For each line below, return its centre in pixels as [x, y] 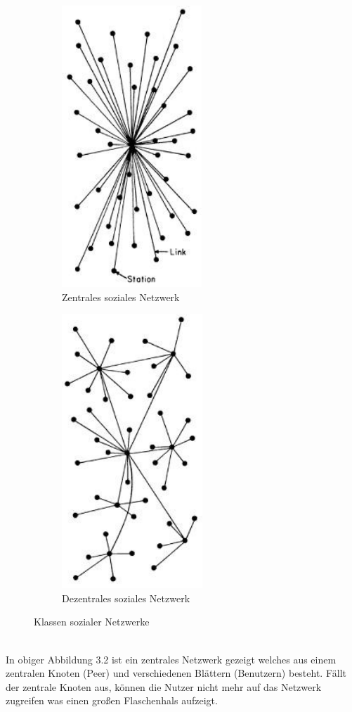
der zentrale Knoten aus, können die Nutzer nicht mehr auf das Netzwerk [164, 686]
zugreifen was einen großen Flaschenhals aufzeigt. [112, 700]
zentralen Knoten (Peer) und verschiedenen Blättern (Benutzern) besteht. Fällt [176, 673]
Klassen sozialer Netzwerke [92, 622]
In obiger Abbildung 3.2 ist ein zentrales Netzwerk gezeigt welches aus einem [171, 659]
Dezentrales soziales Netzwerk [126, 598]
